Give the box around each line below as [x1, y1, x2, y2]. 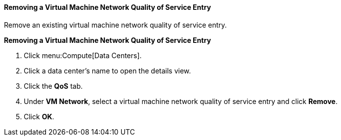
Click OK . [24, 112, 54, 121]
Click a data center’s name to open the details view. [24, 66, 191, 75]
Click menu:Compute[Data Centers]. [24, 51, 142, 60]
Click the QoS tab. [24, 81, 83, 90]
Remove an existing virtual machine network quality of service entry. [4, 20, 227, 29]
